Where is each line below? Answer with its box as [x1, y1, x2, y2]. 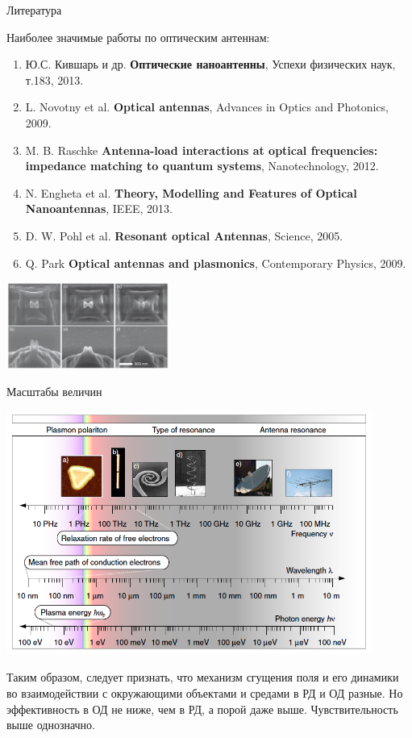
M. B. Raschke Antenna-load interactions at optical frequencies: [25, 141, 378, 158]
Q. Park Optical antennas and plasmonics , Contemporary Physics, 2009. [25, 254, 406, 271]
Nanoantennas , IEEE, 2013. [25, 200, 173, 217]
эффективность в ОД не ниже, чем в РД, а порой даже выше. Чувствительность [6, 700, 398, 717]
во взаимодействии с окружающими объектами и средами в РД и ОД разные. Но [6, 685, 403, 702]
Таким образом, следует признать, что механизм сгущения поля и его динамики [6, 669, 399, 686]
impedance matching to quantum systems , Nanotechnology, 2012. [25, 157, 379, 174]
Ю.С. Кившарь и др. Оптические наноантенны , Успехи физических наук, [25, 56, 396, 73]
